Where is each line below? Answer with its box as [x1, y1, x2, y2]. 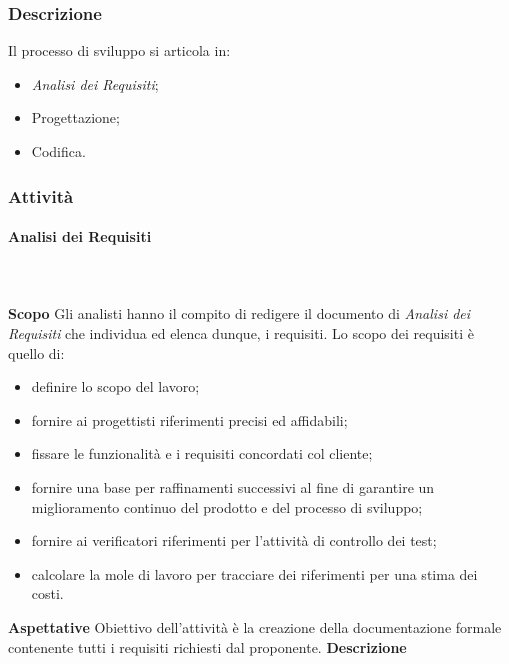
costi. [31, 583, 64, 604]
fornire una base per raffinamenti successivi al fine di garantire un [31, 476, 435, 497]
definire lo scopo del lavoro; [31, 376, 200, 397]
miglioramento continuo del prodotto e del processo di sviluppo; [31, 496, 423, 517]
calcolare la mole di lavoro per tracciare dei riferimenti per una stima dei [31, 563, 478, 584]
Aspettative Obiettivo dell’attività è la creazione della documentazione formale [8, 616, 502, 637]
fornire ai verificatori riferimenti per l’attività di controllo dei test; [31, 530, 437, 551]
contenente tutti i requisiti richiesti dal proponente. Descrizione [8, 636, 407, 657]
